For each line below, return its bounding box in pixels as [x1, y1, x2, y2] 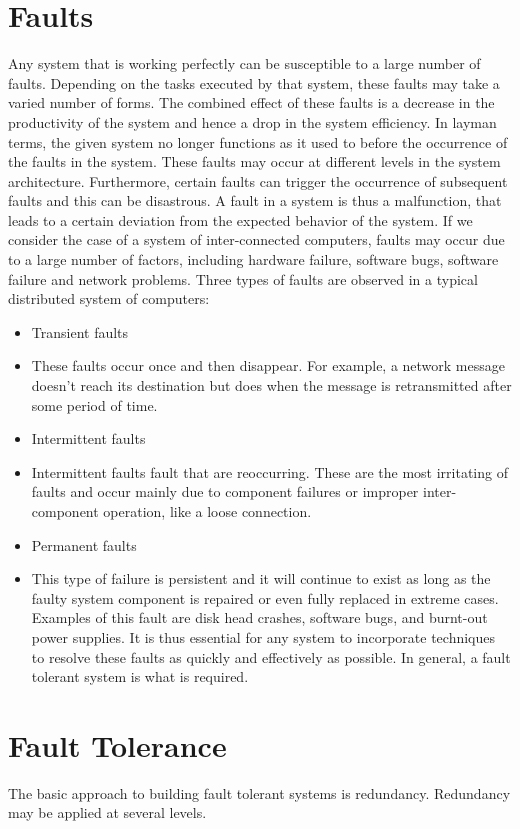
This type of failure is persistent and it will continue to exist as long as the [31, 568, 491, 589]
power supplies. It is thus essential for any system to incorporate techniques [31, 626, 495, 647]
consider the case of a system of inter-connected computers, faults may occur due [8, 229, 505, 250]
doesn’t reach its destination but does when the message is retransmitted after [31, 375, 512, 396]
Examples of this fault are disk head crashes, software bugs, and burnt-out [31, 607, 488, 628]
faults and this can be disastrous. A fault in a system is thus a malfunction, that [8, 190, 502, 211]
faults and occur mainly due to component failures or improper [31, 481, 419, 502]
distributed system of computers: [8, 288, 210, 309]
